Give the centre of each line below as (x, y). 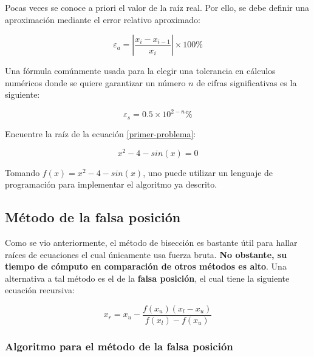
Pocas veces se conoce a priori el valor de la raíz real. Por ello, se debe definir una (157, 7)
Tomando (22, 172)
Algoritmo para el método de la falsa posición (119, 346)
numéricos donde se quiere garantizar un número (95, 82)
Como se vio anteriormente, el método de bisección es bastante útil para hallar (151, 242)
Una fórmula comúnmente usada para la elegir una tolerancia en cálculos (140, 71)
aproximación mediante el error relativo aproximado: (103, 19)
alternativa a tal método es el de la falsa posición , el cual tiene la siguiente (147, 278)
